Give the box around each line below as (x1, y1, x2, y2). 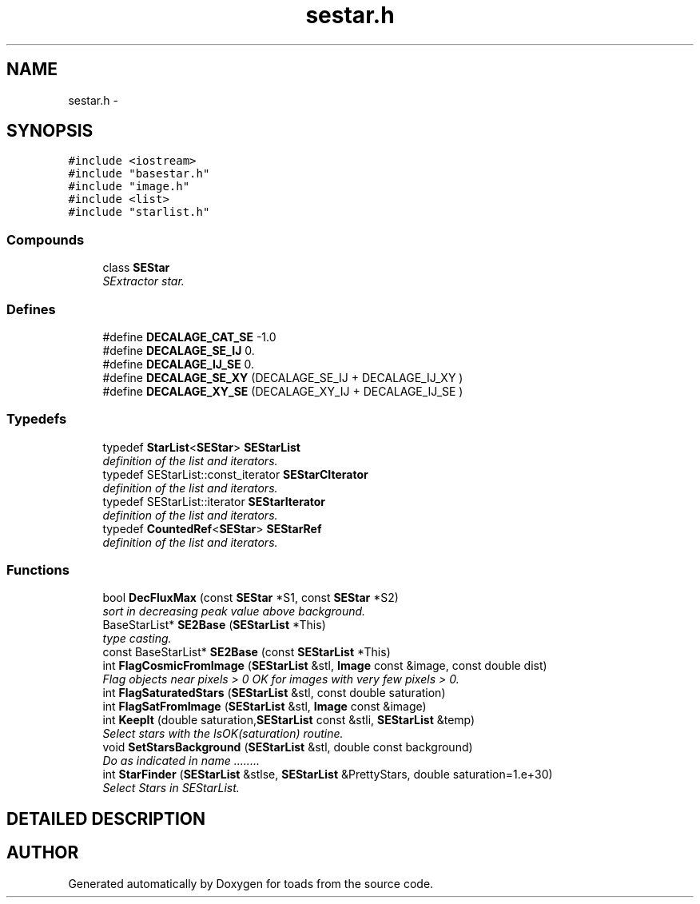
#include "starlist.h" (68, 205, 210, 219)
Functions (6, 562, 70, 579)
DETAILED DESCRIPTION (6, 808, 206, 829)
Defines (6, 301, 56, 317)
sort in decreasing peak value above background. (102, 604, 366, 619)
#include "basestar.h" (68, 167, 210, 181)
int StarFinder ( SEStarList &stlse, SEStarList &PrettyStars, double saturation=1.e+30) (102, 767, 553, 782)
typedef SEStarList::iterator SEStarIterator (102, 494, 326, 508)
